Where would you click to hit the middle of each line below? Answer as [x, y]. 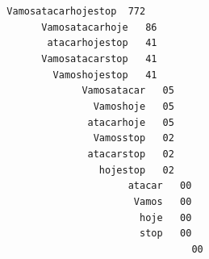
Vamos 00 [163, 201]
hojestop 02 [136, 170]
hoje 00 [165, 217]
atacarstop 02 [131, 154]
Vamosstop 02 [134, 138]
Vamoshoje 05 [134, 106]
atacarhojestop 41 [102, 43]
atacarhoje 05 [131, 122]
